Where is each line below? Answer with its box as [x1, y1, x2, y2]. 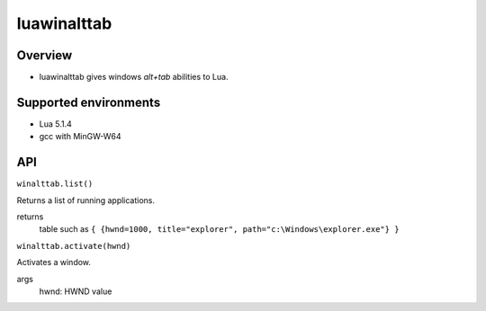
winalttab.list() [16, 179, 94, 189]
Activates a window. [16, 257, 92, 268]
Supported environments [16, 94, 161, 110]
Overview [16, 48, 73, 63]
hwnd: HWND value [39, 286, 112, 297]
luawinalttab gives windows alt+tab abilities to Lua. [39, 72, 229, 83]
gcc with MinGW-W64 [39, 131, 121, 142]
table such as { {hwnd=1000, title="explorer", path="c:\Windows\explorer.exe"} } [39, 224, 400, 235]
